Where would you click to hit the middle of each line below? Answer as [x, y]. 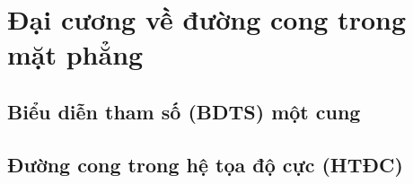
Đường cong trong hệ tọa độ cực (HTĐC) [205, 164]
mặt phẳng [75, 54]
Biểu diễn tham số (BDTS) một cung [184, 111]
